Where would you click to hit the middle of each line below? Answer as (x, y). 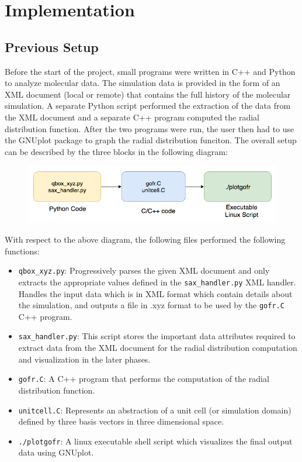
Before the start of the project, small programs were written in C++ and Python (150, 71)
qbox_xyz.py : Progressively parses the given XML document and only (144, 270)
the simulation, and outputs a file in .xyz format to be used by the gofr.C (151, 305)
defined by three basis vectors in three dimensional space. (121, 421)
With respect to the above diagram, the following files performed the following (145, 239)
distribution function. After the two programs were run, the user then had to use (150, 128)
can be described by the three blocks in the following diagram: (116, 151)
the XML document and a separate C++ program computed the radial (132, 117)
